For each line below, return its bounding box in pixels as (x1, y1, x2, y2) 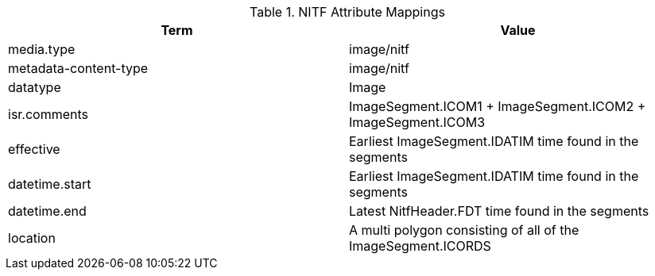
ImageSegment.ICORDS (349, 238, 491, 254)
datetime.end (8, 203, 87, 219)
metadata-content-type (8, 60, 149, 76)
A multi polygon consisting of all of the (349, 222, 579, 238)
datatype (8, 79, 61, 95)
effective (8, 141, 60, 157)
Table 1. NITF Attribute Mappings (250, 4, 445, 20)
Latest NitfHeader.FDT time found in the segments (349, 203, 649, 219)
